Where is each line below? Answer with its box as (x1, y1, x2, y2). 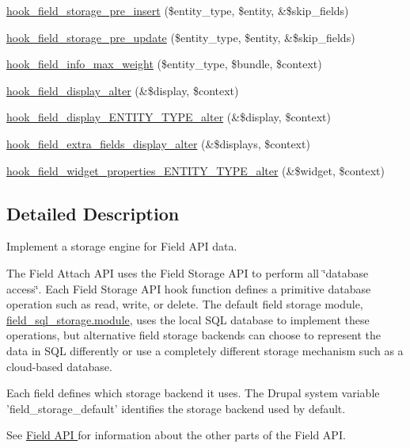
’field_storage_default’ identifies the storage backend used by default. (6, 400, 346, 416)
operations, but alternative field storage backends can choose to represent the (6, 327, 382, 343)
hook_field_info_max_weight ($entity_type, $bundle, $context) (6, 56, 322, 72)
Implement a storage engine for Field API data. (6, 238, 237, 255)
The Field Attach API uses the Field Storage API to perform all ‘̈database (6, 264, 369, 281)
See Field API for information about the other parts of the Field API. (6, 427, 346, 443)
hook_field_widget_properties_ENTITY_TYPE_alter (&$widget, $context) (6, 162, 385, 178)
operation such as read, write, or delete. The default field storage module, (6, 296, 363, 312)
